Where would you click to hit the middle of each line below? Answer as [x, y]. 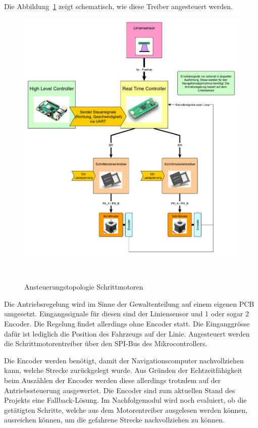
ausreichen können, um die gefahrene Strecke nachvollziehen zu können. [114, 420]
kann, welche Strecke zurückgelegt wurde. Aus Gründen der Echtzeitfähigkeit [123, 370]
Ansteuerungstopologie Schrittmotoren [84, 287]
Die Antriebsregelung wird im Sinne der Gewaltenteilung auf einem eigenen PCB [129, 303]
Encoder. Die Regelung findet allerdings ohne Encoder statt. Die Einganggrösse [127, 323]
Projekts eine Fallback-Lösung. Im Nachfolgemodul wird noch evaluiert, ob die [125, 400]
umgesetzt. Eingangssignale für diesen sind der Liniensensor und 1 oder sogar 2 [126, 314]
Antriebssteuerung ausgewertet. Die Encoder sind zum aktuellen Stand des [120, 390]
